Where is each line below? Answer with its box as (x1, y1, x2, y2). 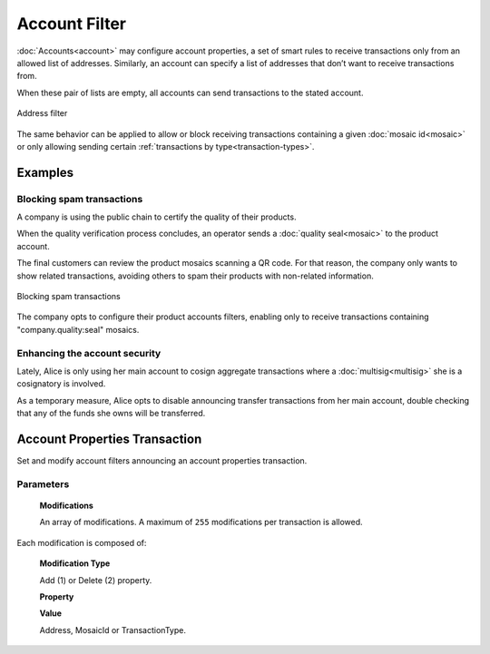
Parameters (16, 477, 70, 490)
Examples (16, 164, 74, 181)
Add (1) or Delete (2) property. (39, 574, 152, 585)
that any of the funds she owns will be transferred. (16, 408, 206, 419)
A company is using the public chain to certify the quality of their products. (16, 211, 297, 222)
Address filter (16, 108, 68, 119)
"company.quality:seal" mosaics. (16, 324, 140, 335)
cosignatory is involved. (16, 378, 106, 389)
